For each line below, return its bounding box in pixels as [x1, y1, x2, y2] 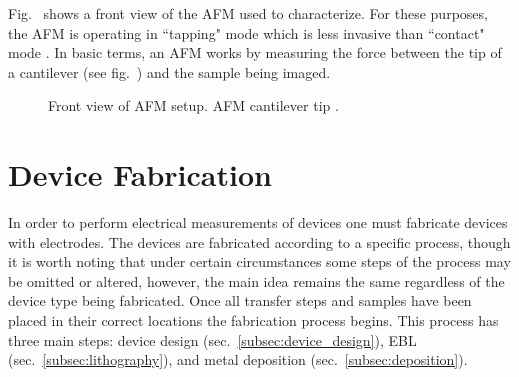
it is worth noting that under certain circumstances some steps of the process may [8, 251, 511, 272]
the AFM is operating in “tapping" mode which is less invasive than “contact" [8, 22, 485, 43]
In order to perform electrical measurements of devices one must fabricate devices [8, 212, 508, 233]
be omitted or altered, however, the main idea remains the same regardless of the [8, 270, 505, 291]
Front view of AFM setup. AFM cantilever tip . [48, 95, 339, 116]
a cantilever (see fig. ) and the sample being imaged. [8, 61, 331, 82]
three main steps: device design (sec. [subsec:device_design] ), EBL [8, 329, 417, 350]
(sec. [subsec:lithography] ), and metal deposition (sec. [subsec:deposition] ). [8, 349, 468, 370]
